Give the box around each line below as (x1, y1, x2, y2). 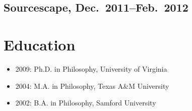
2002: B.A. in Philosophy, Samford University (15, 97, 156, 108)
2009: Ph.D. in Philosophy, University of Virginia (15, 63, 167, 74)
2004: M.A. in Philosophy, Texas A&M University (15, 80, 169, 91)
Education (4, 34, 76, 54)
